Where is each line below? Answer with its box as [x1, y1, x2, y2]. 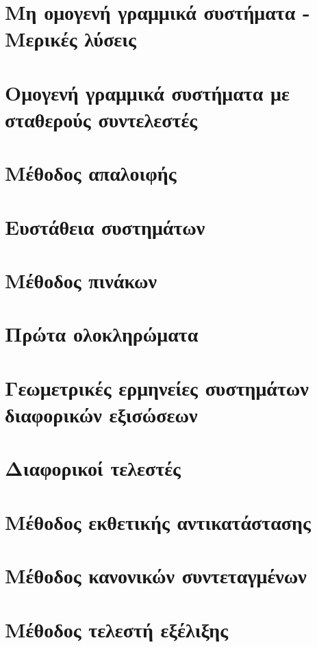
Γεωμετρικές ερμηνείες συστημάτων [5, 373, 309, 401]
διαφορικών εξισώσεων [5, 401, 198, 428]
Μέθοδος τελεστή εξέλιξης [5, 615, 228, 643]
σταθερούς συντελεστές [5, 105, 198, 133]
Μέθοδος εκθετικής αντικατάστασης [5, 507, 311, 535]
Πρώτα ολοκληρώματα [5, 320, 199, 348]
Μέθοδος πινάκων [5, 266, 157, 294]
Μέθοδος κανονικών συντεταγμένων [5, 561, 307, 589]
